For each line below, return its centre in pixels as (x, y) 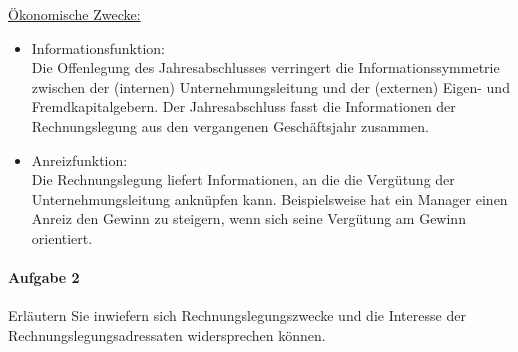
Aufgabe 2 (44, 277)
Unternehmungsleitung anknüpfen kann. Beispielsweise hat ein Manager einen (269, 198)
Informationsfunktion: (98, 47)
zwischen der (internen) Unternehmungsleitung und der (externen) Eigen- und (270, 86)
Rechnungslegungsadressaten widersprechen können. (167, 334)
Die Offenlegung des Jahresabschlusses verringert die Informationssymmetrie (265, 67)
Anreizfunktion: (79, 159)
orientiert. (62, 237)
